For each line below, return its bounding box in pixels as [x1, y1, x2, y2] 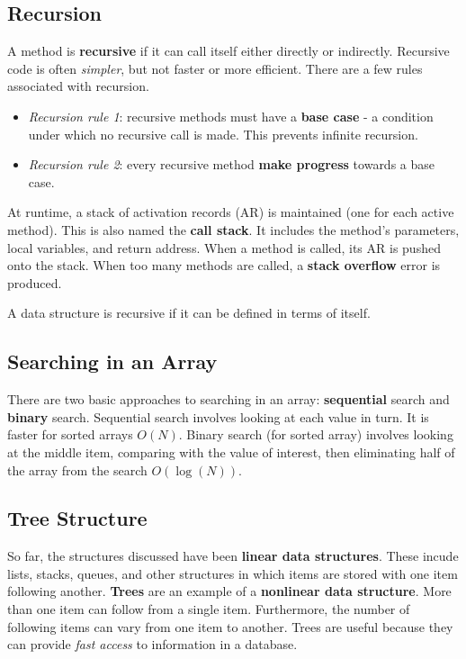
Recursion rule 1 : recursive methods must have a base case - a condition [28, 106, 434, 125]
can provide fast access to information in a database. [7, 635, 298, 654]
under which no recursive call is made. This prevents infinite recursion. [28, 124, 418, 143]
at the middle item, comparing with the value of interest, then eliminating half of [7, 442, 455, 461]
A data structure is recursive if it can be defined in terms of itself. [7, 303, 371, 322]
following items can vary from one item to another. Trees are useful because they [7, 617, 453, 636]
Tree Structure [7, 504, 148, 532]
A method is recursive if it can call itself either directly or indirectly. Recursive [7, 41, 450, 60]
